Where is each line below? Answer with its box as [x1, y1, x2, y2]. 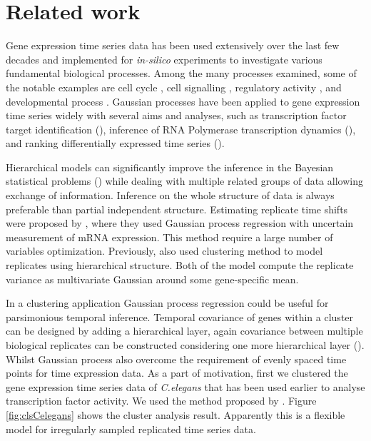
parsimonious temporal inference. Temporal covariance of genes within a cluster [6, 309, 354, 324]
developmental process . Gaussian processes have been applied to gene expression [6, 93, 360, 108]
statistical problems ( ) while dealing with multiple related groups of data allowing [6, 173, 363, 188]
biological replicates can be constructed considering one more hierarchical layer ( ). [6, 338, 365, 352]
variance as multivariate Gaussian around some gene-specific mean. [6, 271, 299, 286]
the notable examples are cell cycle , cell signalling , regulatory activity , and [6, 79, 342, 94]
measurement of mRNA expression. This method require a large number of [6, 229, 333, 244]
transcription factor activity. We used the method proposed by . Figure [6, 393, 317, 408]
